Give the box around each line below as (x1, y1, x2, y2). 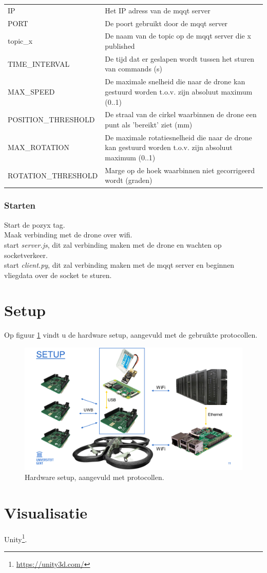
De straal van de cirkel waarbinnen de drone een (105, 109, 257, 120)
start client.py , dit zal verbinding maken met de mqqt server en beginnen (4, 260, 235, 270)
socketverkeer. (4, 249, 48, 260)
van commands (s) (105, 63, 162, 74)
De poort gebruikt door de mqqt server (105, 17, 228, 28)
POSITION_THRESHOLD (8, 114, 95, 125)
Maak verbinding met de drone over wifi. (4, 229, 132, 240)
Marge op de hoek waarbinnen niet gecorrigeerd (105, 164, 255, 175)
